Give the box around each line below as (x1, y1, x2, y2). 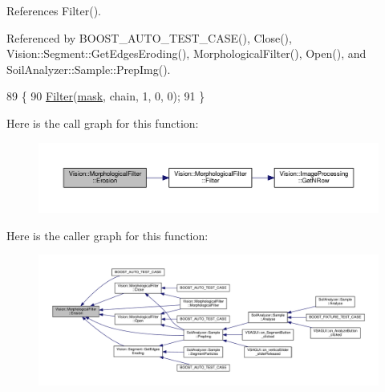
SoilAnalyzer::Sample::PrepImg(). (6, 60, 171, 77)
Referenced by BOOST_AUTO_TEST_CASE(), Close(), (6, 29, 292, 46)
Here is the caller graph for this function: (6, 227, 209, 243)
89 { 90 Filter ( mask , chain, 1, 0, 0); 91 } (6, 88, 205, 104)
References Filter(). (6, 2, 101, 18)
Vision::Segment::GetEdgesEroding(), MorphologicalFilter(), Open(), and (6, 45, 367, 62)
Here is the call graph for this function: (6, 114, 199, 131)
